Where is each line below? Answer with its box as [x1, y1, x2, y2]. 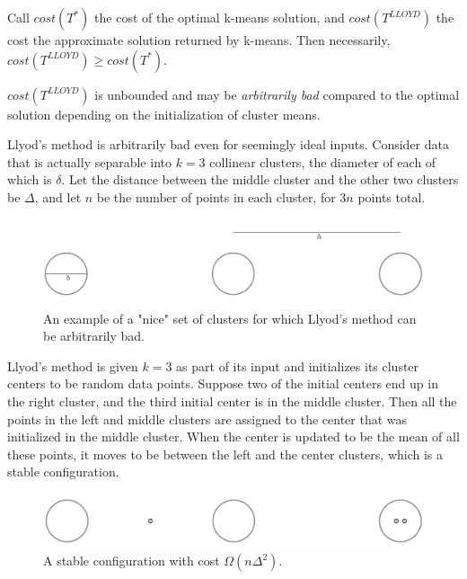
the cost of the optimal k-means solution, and [94, 8, 345, 26]
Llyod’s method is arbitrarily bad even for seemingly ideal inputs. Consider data [7, 135, 449, 154]
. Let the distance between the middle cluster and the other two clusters [61, 170, 459, 189]
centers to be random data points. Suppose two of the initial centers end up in [7, 374, 438, 393]
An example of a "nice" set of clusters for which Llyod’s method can [43, 308, 417, 327]
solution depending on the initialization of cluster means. [7, 104, 321, 123]
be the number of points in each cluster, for [96, 187, 336, 206]
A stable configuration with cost [43, 551, 220, 570]
